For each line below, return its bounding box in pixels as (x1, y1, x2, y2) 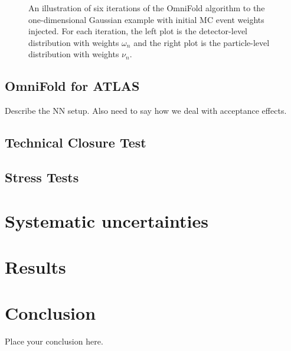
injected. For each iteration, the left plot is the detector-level (28, 25, 247, 37)
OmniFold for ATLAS (5, 77, 140, 95)
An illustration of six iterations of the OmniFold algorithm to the (28, 2, 265, 14)
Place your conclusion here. (5, 335, 103, 347)
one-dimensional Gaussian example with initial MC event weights (28, 13, 264, 25)
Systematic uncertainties (5, 208, 208, 232)
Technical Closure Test (5, 133, 146, 152)
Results (5, 254, 66, 278)
